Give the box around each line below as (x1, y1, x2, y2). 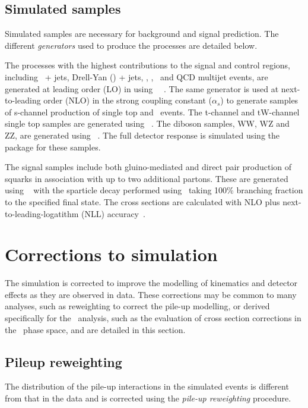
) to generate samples (220, 94, 299, 106)
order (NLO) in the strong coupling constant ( (43, 94, 212, 106)
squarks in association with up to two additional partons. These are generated (5, 172, 288, 184)
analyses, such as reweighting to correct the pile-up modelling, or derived (5, 300, 270, 312)
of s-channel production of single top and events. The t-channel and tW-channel (5, 105, 300, 118)
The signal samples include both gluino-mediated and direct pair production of (5, 161, 292, 173)
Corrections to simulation (5, 242, 218, 266)
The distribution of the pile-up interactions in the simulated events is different (5, 380, 289, 393)
